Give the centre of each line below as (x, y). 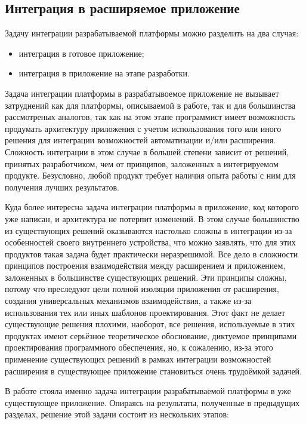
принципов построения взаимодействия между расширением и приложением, (145, 265)
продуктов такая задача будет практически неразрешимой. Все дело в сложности (152, 254)
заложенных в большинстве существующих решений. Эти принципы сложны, (146, 277)
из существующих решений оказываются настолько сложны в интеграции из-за (149, 230)
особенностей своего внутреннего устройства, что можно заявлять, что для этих (150, 242)
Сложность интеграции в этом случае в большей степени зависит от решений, (147, 151)
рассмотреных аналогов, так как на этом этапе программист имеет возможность (150, 117)
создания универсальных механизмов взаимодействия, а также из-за (128, 301)
